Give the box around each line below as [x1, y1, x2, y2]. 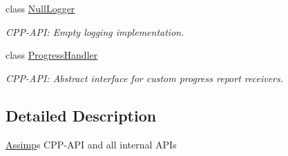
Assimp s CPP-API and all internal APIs [6, 137, 177, 151]
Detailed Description [6, 104, 157, 126]
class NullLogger [6, 1, 75, 15]
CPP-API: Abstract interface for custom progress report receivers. [6, 70, 284, 85]
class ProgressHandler [6, 48, 98, 62]
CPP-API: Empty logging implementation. [6, 24, 184, 39]
